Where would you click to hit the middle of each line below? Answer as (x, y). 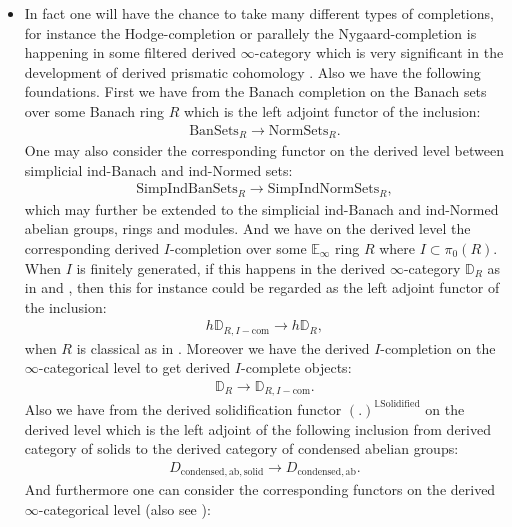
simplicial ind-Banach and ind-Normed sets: (158, 169)
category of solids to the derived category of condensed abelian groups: (241, 448)
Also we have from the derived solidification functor (183, 408)
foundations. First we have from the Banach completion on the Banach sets (255, 91)
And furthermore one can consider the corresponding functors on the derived (260, 489)
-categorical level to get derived (134, 367)
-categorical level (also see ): (124, 508)
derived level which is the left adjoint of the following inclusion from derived (257, 428)
